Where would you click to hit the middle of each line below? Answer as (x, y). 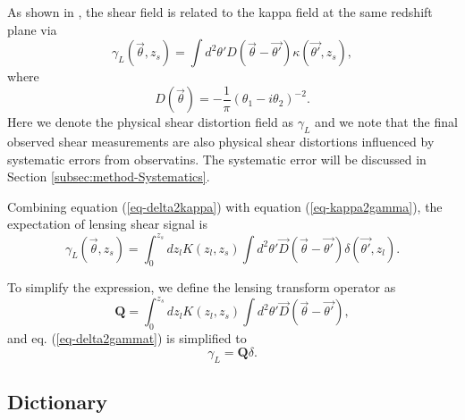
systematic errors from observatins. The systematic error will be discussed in (217, 159)
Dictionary (57, 401)
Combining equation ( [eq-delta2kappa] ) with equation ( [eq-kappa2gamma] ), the (225, 206)
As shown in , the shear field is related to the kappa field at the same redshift (220, 12)
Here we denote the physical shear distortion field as (151, 122)
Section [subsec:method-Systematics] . (109, 176)
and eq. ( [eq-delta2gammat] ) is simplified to (127, 338)
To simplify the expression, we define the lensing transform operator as (202, 287)
